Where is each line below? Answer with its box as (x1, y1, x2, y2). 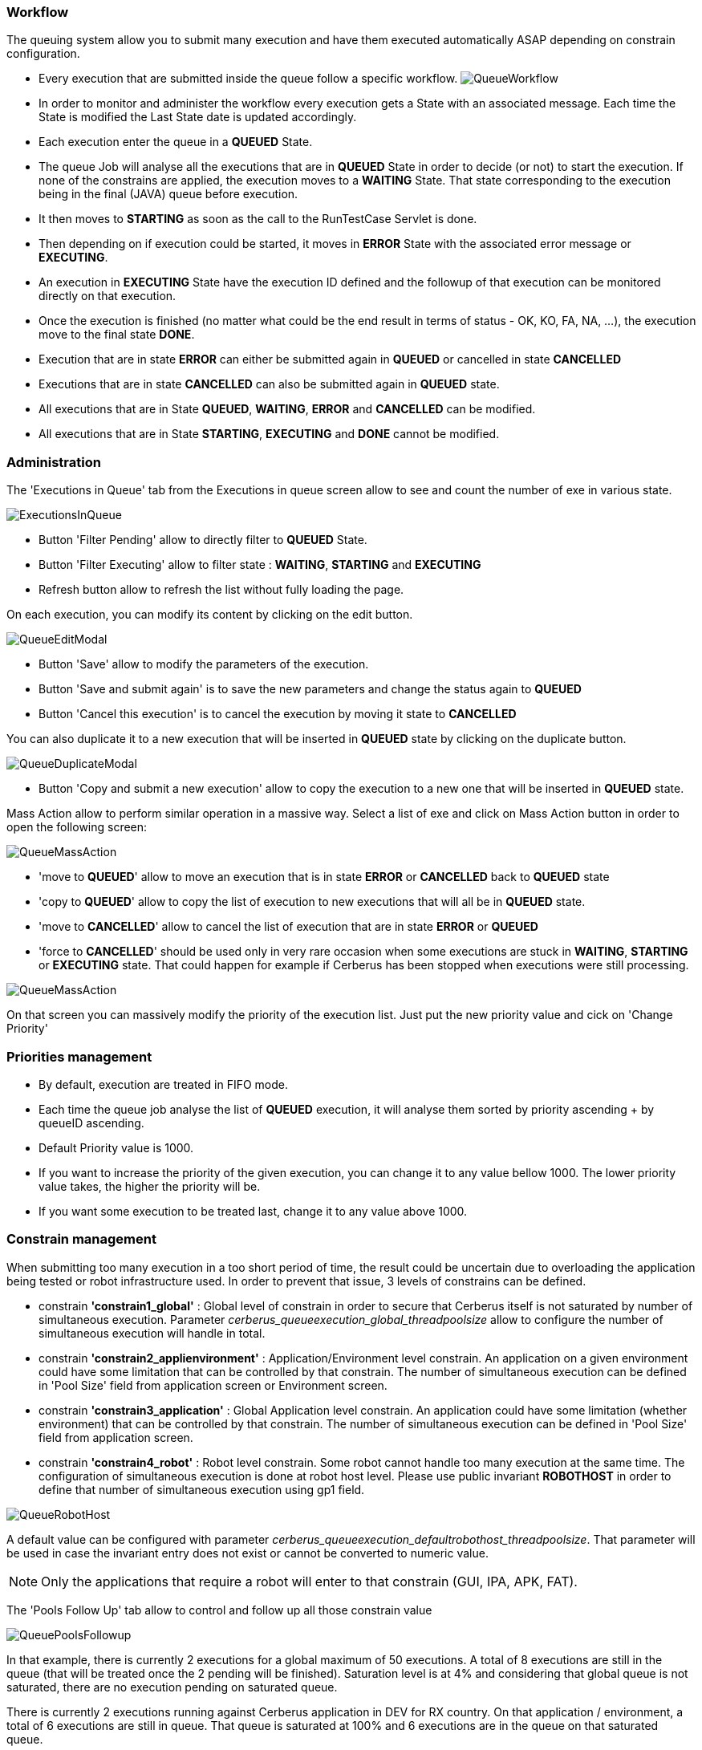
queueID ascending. (39, 1115, 144, 1130)
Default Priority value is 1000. (39, 1140, 194, 1155)
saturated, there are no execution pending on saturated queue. (6, 1679, 338, 1694)
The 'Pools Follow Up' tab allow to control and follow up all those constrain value (6, 1602, 432, 1617)
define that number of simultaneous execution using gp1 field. (39, 1482, 365, 1496)
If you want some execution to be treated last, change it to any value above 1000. (39, 1204, 468, 1218)
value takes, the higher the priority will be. (39, 1179, 261, 1193)
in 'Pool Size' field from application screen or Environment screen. (39, 1378, 388, 1392)
